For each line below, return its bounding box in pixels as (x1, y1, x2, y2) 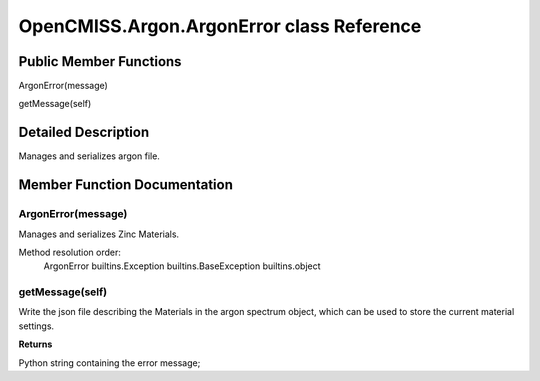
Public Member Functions (18, 53, 182, 70)
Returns (18, 338, 53, 350)
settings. (18, 320, 55, 332)
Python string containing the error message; (18, 356, 201, 369)
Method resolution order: (18, 246, 122, 258)
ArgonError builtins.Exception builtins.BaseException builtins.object (43, 260, 321, 272)
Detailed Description (18, 124, 150, 141)
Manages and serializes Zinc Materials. (18, 228, 180, 240)
